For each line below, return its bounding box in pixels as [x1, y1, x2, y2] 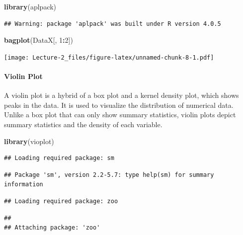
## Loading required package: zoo [4, 197, 118, 205]
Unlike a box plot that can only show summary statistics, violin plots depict [4, 109, 236, 120]
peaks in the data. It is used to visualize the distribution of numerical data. [4, 99, 234, 110]
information [4, 181, 43, 188]
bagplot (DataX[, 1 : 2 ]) [4, 35, 73, 45]
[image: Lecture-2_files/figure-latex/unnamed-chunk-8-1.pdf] [4, 54, 214, 61]
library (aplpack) [4, 1, 57, 11]
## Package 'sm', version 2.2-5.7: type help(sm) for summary [4, 171, 214, 178]
